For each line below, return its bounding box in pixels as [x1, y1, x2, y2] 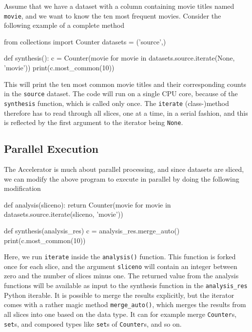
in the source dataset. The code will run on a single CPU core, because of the [4, 88, 238, 99]
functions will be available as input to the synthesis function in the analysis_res [4, 280, 248, 290]
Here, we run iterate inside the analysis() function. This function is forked [4, 251, 236, 262]
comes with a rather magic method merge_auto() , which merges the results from [4, 299, 246, 310]
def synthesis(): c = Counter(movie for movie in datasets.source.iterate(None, [4, 53, 235, 63]
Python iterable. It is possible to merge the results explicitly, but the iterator [4, 290, 234, 300]
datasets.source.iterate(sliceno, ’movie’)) [4, 209, 123, 219]
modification [4, 183, 41, 193]
